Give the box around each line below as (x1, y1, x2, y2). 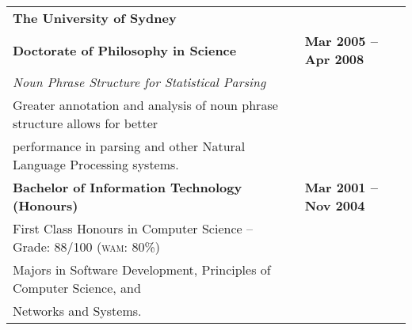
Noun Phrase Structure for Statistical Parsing (13, 73, 266, 91)
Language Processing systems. (13, 155, 179, 173)
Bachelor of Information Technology (13, 178, 242, 196)
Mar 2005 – (304, 32, 378, 50)
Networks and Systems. (13, 302, 142, 320)
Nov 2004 (304, 196, 365, 214)
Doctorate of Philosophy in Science (13, 40, 237, 59)
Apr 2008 (304, 50, 364, 68)
